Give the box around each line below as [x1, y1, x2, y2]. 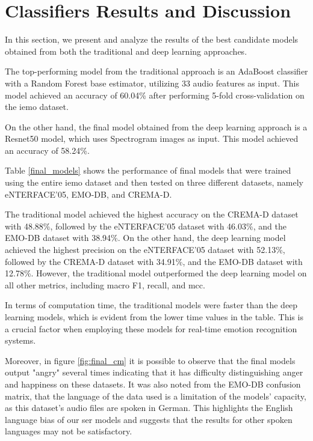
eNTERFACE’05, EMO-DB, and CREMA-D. [5, 187, 172, 200]
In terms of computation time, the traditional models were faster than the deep [5, 299, 298, 311]
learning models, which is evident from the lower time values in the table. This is [5, 311, 303, 323]
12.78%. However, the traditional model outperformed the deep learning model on [5, 267, 307, 279]
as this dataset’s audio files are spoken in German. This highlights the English [5, 401, 293, 414]
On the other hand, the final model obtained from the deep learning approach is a [5, 120, 308, 133]
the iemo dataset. [5, 100, 69, 113]
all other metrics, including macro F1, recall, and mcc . [5, 278, 205, 291]
